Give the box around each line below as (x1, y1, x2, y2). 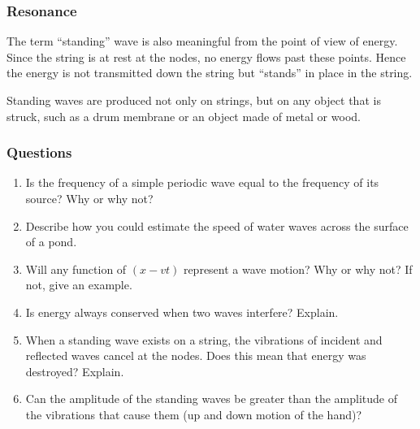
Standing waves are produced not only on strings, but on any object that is (6, 92, 381, 108)
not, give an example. (25, 276, 132, 293)
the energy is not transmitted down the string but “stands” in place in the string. (6, 64, 413, 81)
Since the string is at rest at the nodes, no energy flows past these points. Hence (6, 48, 406, 65)
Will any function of (25, 260, 127, 277)
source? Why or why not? (25, 190, 154, 206)
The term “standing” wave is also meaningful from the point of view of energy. (6, 32, 398, 50)
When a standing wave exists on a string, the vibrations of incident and (25, 331, 383, 348)
